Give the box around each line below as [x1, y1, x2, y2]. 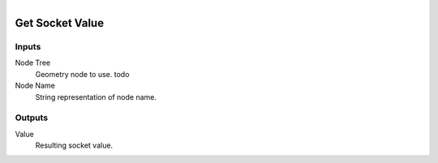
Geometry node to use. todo [35, 69, 130, 79]
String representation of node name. [35, 92, 157, 101]
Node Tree [15, 58, 51, 68]
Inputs [15, 41, 41, 52]
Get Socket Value [15, 16, 105, 30]
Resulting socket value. [35, 140, 114, 150]
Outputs [15, 112, 49, 123]
